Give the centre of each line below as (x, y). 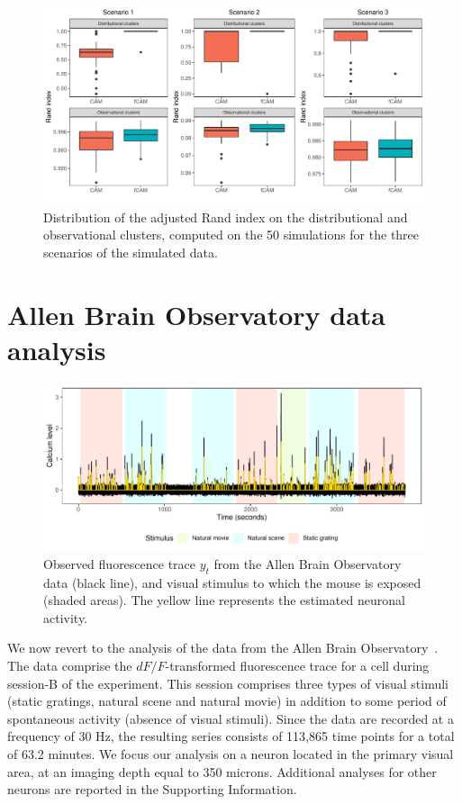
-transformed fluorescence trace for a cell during (297, 665)
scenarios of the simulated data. (131, 252)
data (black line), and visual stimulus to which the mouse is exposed (232, 582)
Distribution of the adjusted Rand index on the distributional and (226, 217)
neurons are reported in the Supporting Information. (152, 789)
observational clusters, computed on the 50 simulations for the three (231, 235)
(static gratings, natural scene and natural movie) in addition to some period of (227, 701)
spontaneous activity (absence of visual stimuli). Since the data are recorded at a (231, 718)
